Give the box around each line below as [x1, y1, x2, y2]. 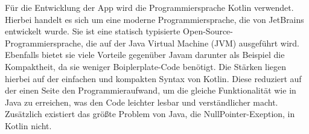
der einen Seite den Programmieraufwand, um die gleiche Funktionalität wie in [5, 84, 296, 97]
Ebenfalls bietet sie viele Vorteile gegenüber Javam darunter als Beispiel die [5, 48, 285, 61]
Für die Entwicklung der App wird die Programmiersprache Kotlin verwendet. [5, 1, 294, 13]
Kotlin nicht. [5, 119, 52, 132]
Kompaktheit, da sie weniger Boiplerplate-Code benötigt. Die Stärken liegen [5, 60, 287, 72]
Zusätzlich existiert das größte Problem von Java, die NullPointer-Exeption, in [5, 107, 295, 120]
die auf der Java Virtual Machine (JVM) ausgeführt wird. [86, 36, 299, 49]
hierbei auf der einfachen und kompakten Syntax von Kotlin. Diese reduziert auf [5, 72, 302, 85]
